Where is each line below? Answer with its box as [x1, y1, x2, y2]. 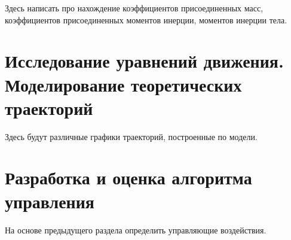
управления [5, 189, 95, 213]
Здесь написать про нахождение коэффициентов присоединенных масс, [5, 2, 264, 14]
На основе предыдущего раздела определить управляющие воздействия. [5, 223, 267, 236]
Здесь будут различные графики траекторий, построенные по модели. [5, 130, 258, 142]
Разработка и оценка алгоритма [5, 165, 252, 190]
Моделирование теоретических [5, 72, 242, 96]
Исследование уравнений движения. [5, 48, 284, 73]
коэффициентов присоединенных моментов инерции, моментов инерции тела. [5, 13, 287, 26]
